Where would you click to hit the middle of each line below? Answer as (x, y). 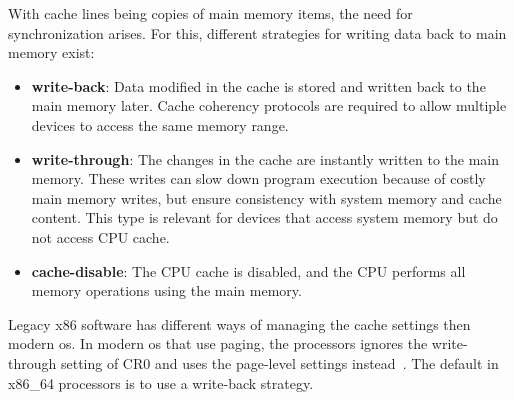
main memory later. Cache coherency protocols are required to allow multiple (269, 105)
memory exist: (51, 52)
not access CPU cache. (100, 236)
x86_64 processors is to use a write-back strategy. (161, 382)
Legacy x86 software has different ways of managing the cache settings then (239, 323)
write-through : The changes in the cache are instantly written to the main (265, 158)
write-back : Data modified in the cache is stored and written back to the (258, 85)
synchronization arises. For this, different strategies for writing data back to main (257, 32)
